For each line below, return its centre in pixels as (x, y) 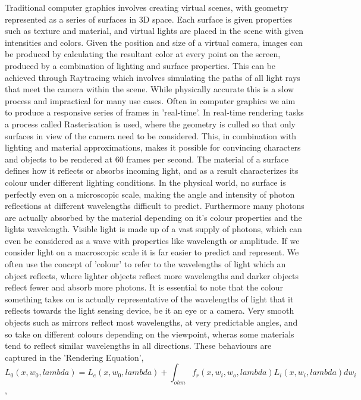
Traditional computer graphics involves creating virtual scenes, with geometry (147, 7)
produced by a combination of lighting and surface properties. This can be (140, 65)
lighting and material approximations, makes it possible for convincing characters (153, 147)
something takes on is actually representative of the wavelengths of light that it (149, 299)
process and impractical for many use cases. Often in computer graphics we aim (150, 100)
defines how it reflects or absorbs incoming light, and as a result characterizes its (152, 171)
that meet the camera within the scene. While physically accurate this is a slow (150, 89)
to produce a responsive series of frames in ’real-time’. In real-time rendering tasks (154, 112)
